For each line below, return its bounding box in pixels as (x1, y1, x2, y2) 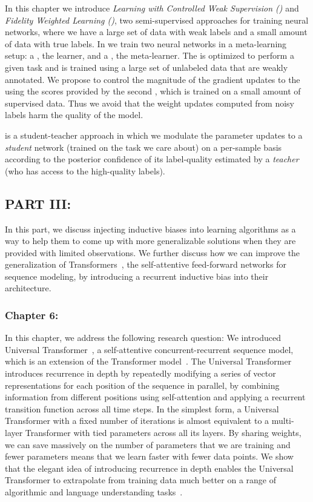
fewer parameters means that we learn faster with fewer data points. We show (5, 450, 294, 463)
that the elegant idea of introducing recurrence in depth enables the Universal (5, 461, 294, 474)
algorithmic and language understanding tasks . (5, 486, 183, 498)
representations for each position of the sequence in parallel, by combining (5, 378, 280, 391)
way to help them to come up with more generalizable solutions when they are (5, 234, 296, 247)
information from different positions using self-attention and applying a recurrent (5, 391, 306, 403)
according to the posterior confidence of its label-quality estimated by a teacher (5, 153, 299, 165)
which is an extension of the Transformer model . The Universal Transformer (5, 355, 292, 368)
